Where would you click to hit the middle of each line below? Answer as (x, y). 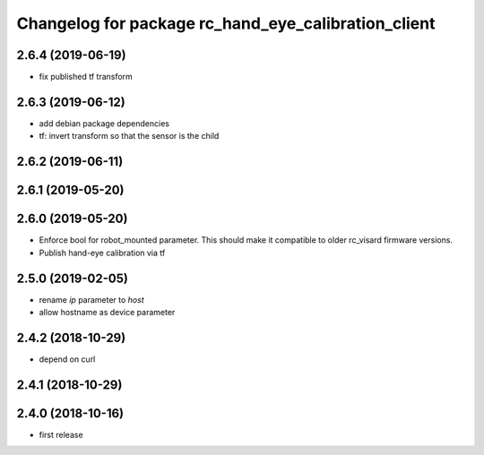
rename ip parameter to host (91, 299)
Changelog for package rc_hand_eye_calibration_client (226, 23)
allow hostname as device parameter (107, 312)
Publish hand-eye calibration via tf (102, 253)
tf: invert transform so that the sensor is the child (129, 136)
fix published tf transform (86, 77)
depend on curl (67, 359)
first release (61, 434)
